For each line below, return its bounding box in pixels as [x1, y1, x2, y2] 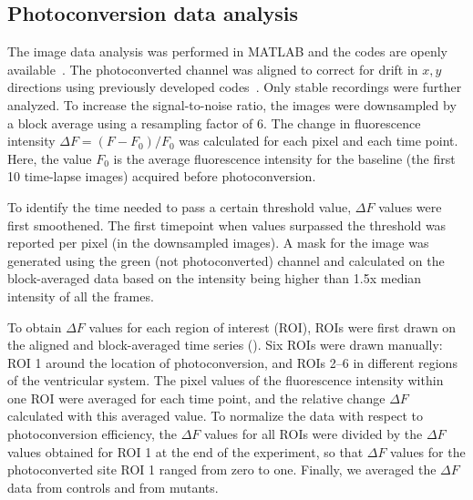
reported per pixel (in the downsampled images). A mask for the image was [7, 233, 429, 252]
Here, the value [7, 148, 92, 168]
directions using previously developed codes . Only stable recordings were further [7, 77, 462, 97]
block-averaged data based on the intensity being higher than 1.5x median [7, 269, 422, 288]
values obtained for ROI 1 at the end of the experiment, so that [7, 442, 364, 461]
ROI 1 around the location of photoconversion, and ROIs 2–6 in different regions [7, 352, 458, 372]
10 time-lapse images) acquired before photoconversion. [7, 167, 316, 186]
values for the [390, 442, 466, 461]
